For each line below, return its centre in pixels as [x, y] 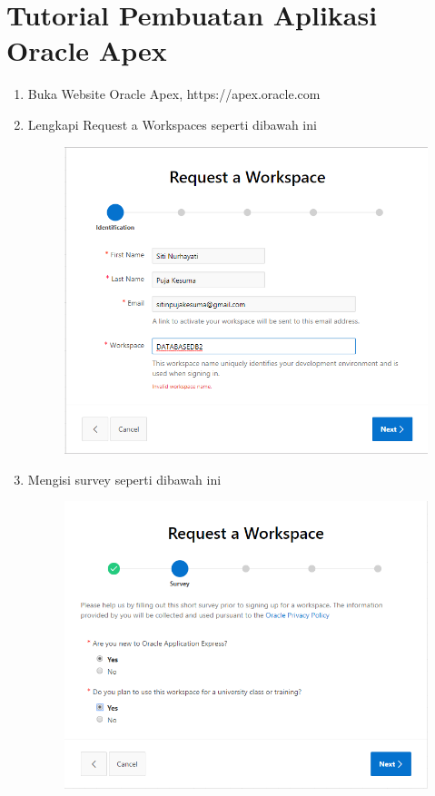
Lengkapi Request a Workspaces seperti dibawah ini [172, 124]
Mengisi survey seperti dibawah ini [124, 479]
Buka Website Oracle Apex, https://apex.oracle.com [174, 94]
